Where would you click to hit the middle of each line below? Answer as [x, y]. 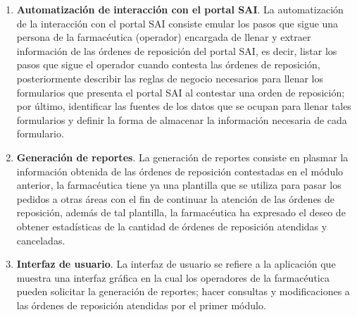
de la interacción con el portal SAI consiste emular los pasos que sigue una [177, 23]
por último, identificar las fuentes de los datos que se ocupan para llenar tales [184, 106]
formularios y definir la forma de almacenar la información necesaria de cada [182, 119]
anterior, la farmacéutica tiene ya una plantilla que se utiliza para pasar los [179, 185]
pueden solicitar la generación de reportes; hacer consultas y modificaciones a [183, 291]
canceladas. [41, 240]
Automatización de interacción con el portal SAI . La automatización [180, 9]
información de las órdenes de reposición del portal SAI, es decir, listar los [177, 50]
